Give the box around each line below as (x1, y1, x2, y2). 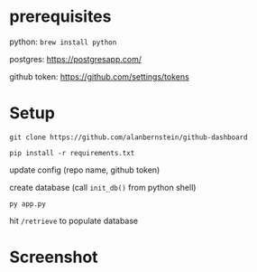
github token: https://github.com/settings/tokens (9, 70, 189, 82)
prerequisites (9, 6, 112, 27)
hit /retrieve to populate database (9, 215, 139, 226)
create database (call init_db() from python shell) (9, 182, 197, 192)
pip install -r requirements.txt (9, 148, 135, 157)
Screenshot (9, 247, 98, 267)
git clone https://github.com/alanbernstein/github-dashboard (9, 133, 248, 142)
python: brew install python (9, 36, 117, 47)
